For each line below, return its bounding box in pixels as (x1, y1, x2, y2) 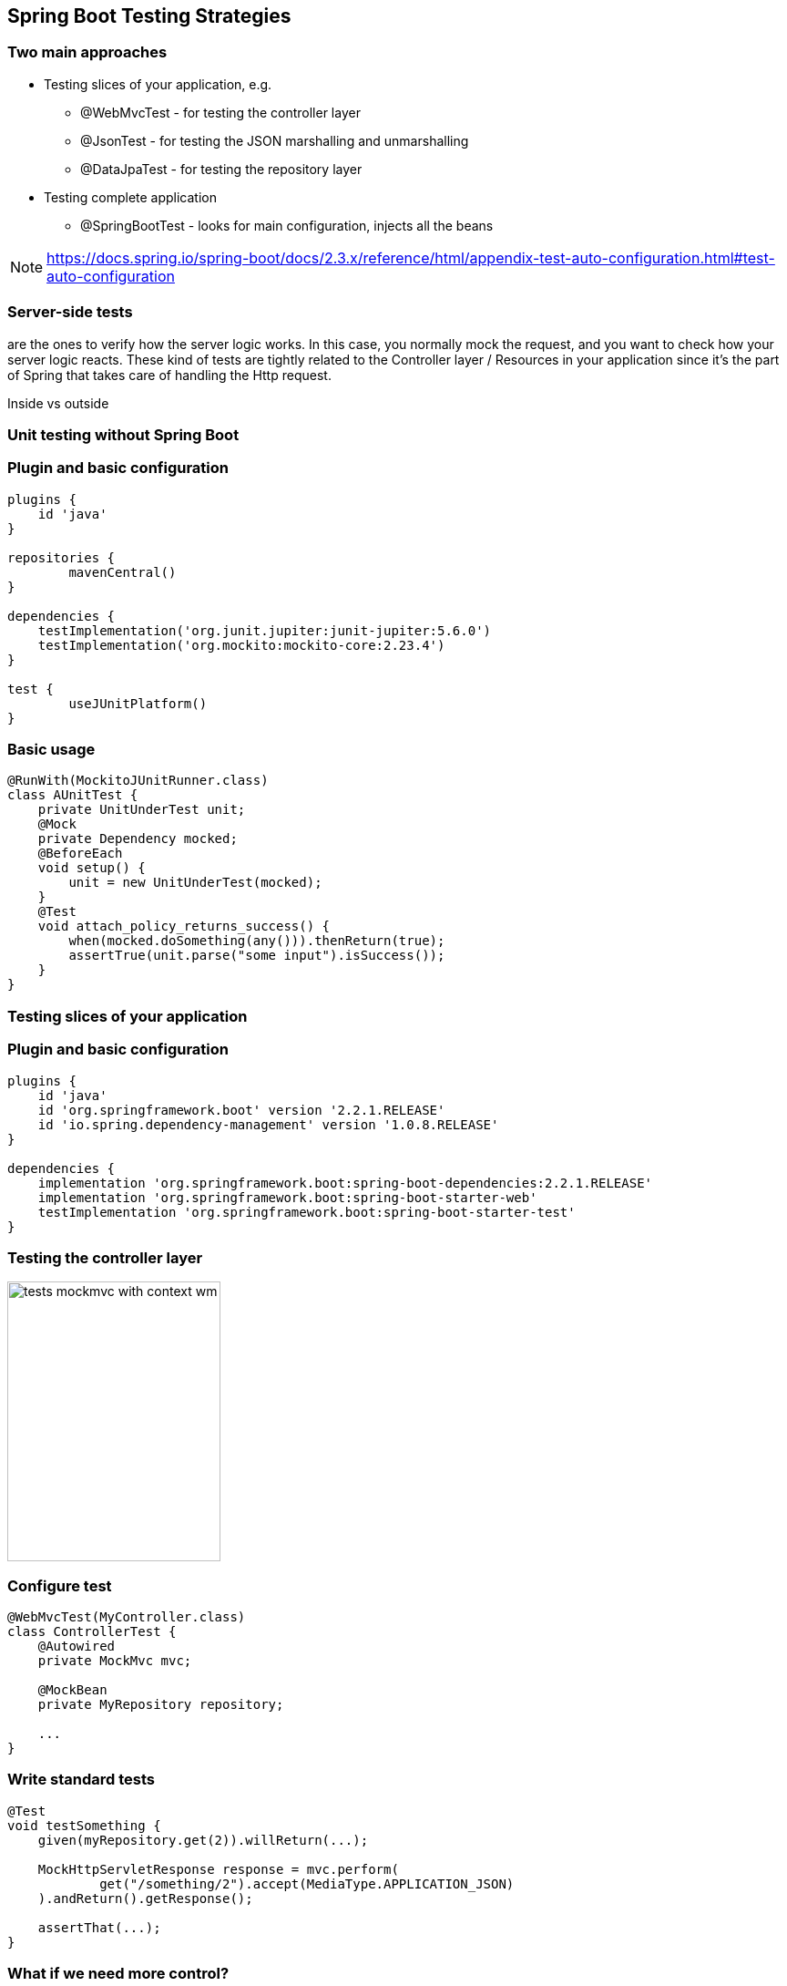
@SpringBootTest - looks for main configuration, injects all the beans (80, 217, 494, 233)
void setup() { (37, 860, 146, 876)
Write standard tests (7, 1770, 155, 1789)
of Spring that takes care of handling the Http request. (7, 366, 332, 383)
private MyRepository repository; (37, 1697, 284, 1713)
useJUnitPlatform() (68, 695, 208, 711)
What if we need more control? (7, 1964, 230, 1983)
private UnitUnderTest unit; (37, 802, 246, 818)
